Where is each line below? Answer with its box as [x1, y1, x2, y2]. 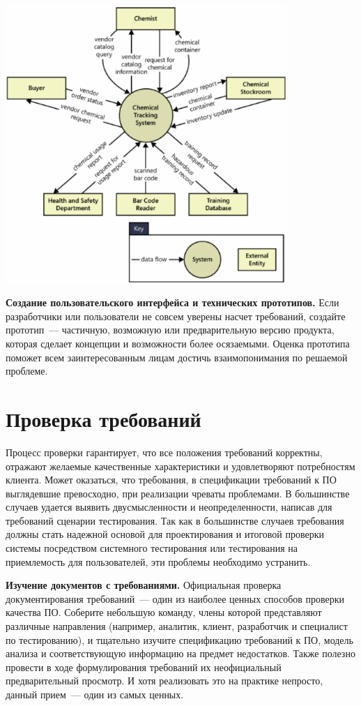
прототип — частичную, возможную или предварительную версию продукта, [6, 322, 335, 337]
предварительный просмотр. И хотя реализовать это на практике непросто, [6, 673, 323, 688]
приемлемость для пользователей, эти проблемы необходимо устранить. [6, 554, 311, 569]
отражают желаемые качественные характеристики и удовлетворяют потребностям [6, 458, 355, 473]
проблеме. [6, 363, 48, 378]
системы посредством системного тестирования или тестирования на [6, 541, 298, 555]
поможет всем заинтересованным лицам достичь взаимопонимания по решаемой [6, 350, 348, 364]
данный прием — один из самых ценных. [6, 687, 184, 701]
